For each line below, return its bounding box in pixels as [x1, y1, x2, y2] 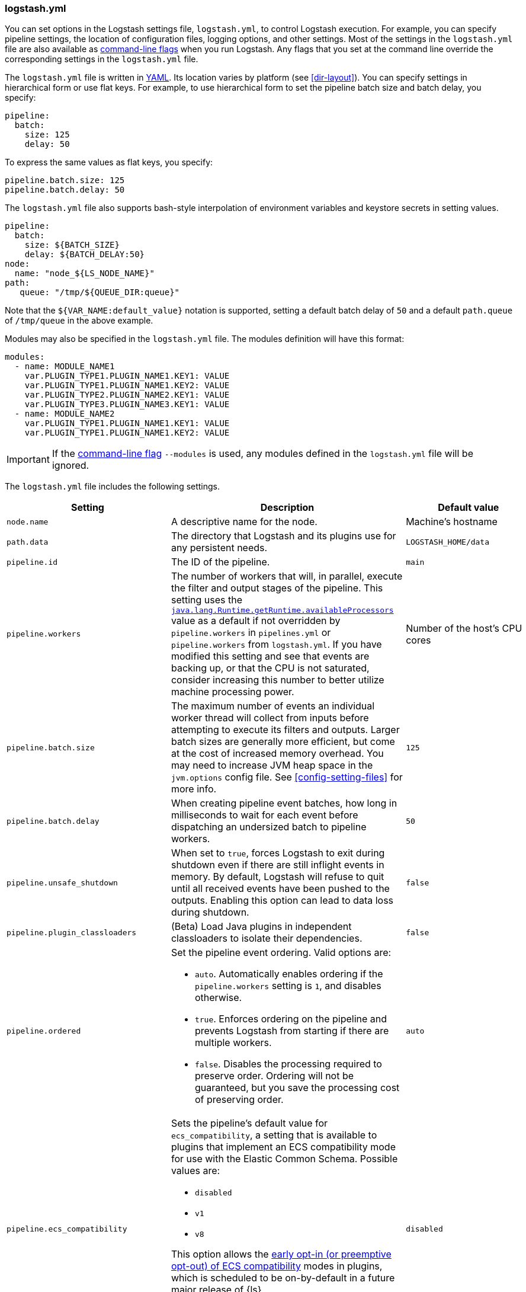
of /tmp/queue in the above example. [5, 315, 153, 326]
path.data [7, 537, 49, 546]
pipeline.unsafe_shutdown [7, 878, 118, 887]
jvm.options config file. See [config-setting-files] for [171, 771, 403, 783]
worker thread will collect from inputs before [171, 712, 369, 724]
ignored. [52, 459, 89, 472]
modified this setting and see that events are [171, 650, 370, 663]
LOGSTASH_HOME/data [406, 537, 490, 546]
